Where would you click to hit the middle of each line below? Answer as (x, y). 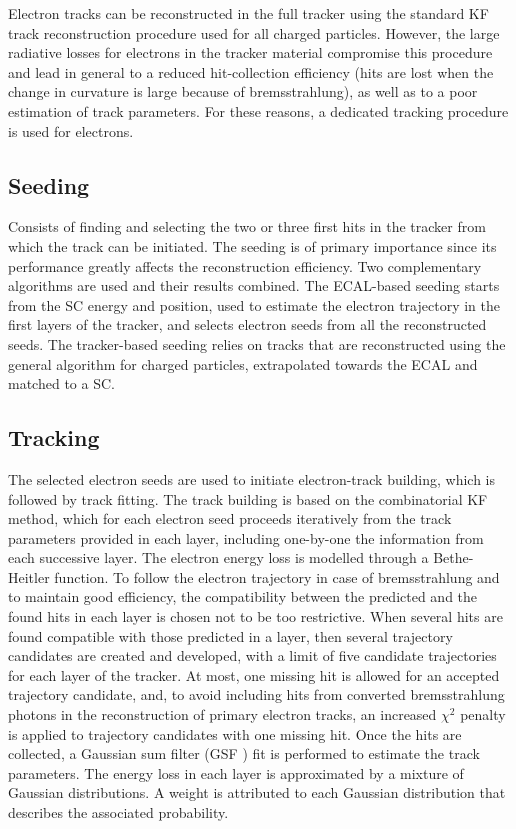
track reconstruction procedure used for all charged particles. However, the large (254, 32)
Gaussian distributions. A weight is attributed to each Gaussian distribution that (257, 792)
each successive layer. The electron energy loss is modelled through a (218, 557)
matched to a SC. (61, 383)
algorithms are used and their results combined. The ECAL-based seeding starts (254, 285)
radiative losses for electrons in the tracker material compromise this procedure (250, 52)
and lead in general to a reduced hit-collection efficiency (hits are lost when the (251, 71)
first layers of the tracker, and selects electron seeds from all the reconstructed (247, 324)
